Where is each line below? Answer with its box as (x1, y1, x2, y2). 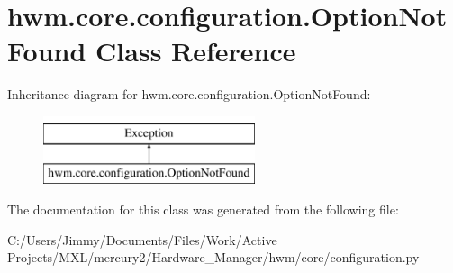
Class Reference (95, 32, 296, 69)
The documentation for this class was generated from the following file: (7, 200, 399, 219)
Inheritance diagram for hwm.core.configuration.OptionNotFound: (7, 85, 371, 104)
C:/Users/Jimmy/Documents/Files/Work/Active (7, 230, 277, 249)
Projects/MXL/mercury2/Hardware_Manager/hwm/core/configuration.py (7, 248, 420, 267)
